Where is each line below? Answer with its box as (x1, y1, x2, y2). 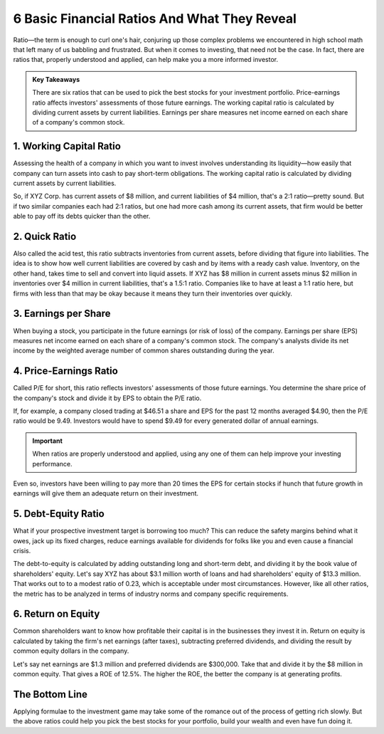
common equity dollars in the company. (13, 646, 129, 655)
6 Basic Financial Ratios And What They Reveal (13, 11, 297, 26)
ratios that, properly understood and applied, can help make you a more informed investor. (13, 56, 279, 64)
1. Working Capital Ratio (13, 140, 121, 152)
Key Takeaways (32, 75, 80, 83)
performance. (32, 459, 73, 468)
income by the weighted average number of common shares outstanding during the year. (13, 346, 274, 355)
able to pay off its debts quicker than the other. (13, 212, 151, 221)
